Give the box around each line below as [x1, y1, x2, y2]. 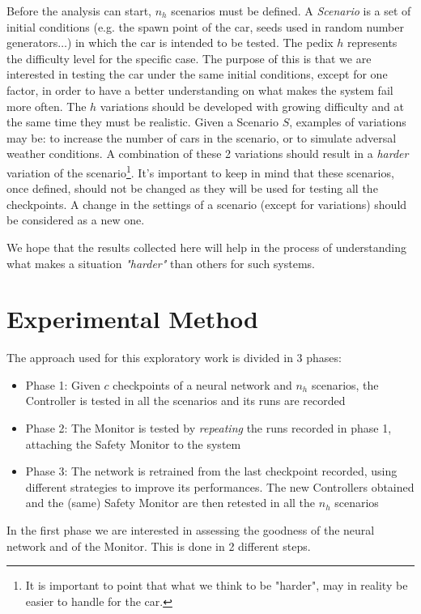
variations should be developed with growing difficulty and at [100, 97, 404, 114]
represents [347, 34, 398, 51]
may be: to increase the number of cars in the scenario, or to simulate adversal [6, 129, 397, 146]
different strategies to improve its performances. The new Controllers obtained [25, 478, 415, 495]
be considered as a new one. [6, 211, 145, 228]
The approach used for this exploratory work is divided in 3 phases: [6, 349, 342, 366]
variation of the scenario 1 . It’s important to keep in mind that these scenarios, [6, 161, 394, 181]
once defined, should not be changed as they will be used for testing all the [6, 180, 378, 197]
